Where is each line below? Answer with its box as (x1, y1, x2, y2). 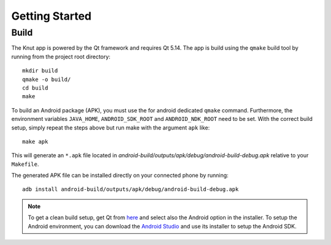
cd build (22, 84, 48, 91)
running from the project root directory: (11, 53, 110, 60)
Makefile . (11, 160, 39, 168)
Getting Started (11, 9, 92, 23)
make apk (22, 138, 48, 145)
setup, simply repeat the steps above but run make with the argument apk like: (11, 123, 210, 131)
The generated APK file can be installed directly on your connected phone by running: (11, 172, 229, 179)
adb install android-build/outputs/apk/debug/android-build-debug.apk (22, 186, 239, 193)
